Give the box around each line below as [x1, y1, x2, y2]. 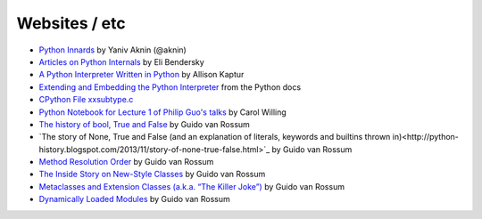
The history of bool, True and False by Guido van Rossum [38, 118, 250, 129]
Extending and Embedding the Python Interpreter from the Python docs [38, 81, 302, 93]
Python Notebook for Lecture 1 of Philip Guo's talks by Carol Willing [38, 107, 287, 118]
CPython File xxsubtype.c [38, 94, 134, 105]
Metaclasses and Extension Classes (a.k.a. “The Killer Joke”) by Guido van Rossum [38, 181, 345, 191]
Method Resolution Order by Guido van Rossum [38, 157, 214, 167]
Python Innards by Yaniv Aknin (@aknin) [38, 45, 187, 55]
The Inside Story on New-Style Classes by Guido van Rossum [38, 169, 266, 180]
